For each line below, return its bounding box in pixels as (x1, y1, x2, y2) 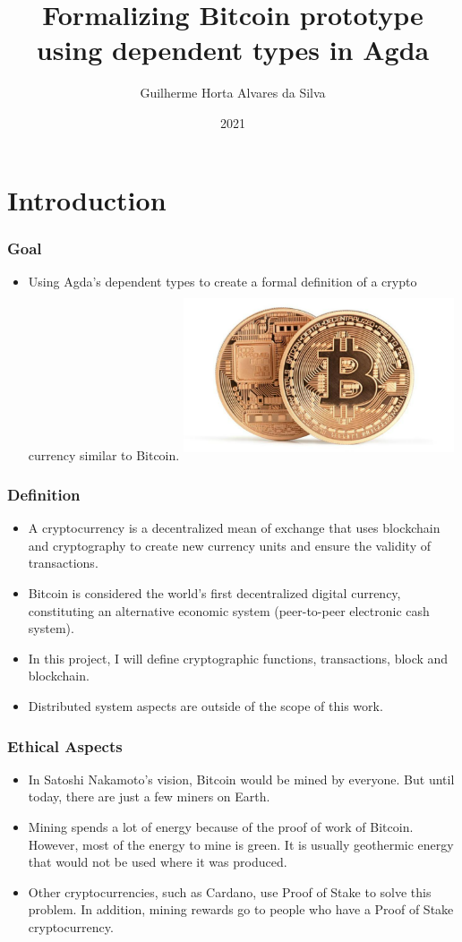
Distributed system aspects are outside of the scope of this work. (28, 697, 383, 715)
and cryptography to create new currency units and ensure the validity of (28, 535, 431, 554)
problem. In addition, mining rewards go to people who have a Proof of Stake (28, 900, 454, 919)
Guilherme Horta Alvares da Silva (140, 83, 326, 102)
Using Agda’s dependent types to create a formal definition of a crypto (28, 271, 417, 290)
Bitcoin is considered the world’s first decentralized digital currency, (28, 584, 401, 603)
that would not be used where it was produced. (28, 852, 287, 871)
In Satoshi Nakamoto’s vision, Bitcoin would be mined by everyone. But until (28, 769, 455, 788)
